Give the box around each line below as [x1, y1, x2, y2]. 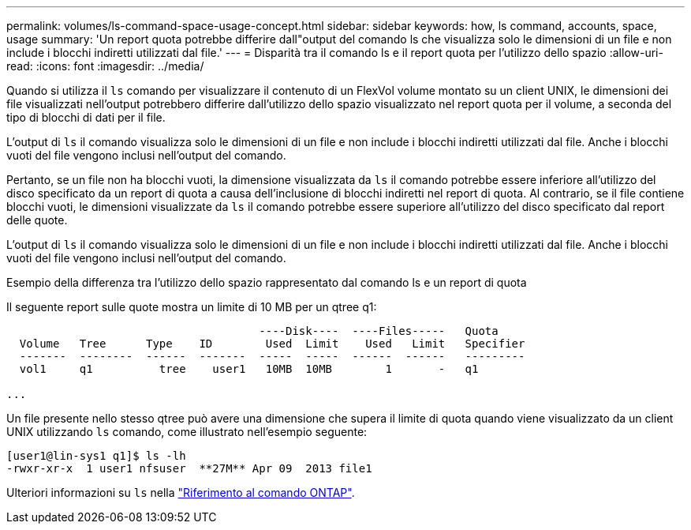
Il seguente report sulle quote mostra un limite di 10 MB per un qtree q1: [6, 300, 377, 314]
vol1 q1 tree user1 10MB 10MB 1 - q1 [19, 363, 479, 375]
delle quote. [6, 213, 68, 227]
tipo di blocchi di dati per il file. [6, 111, 166, 124]
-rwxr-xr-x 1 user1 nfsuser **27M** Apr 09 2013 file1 [6, 462, 372, 475]
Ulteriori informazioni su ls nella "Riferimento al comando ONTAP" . [6, 486, 355, 499]
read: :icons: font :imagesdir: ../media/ [6, 59, 204, 73]
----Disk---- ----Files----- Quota [259, 325, 499, 337]
